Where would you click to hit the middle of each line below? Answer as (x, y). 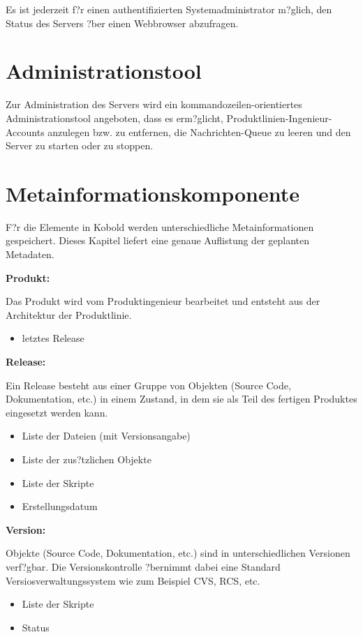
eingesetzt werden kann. (57, 412)
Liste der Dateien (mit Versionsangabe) (106, 436)
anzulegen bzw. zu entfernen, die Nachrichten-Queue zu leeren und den (199, 132)
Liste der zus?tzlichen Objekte (87, 459)
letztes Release (53, 338)
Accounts (25, 132)
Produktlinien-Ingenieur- (279, 118)
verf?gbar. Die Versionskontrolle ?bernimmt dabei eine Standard (143, 566)
